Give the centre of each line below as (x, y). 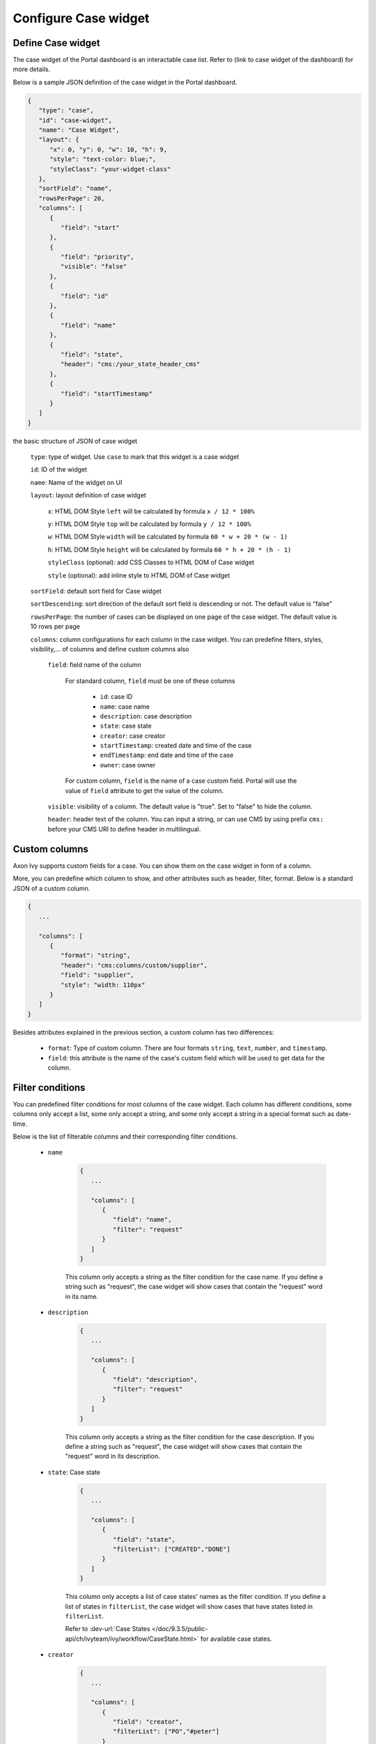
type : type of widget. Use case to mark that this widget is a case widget (135, 457)
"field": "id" (85, 296)
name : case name (125, 706)
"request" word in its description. (112, 1456)
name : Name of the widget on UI (76, 482)
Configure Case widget (81, 18)
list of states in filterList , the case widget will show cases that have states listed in (189, 1606)
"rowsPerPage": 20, (72, 198)
